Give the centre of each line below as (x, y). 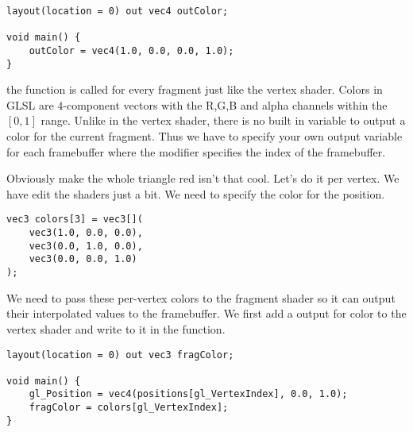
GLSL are (30, 104)
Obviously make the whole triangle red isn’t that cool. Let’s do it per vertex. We (203, 178)
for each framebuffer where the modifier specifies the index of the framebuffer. (196, 151)
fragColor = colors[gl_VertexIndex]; (129, 408)
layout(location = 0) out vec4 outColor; (118, 11)
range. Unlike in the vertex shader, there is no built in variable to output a (223, 120)
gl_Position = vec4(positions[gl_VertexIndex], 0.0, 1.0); (188, 394)
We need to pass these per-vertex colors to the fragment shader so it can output (201, 297)
